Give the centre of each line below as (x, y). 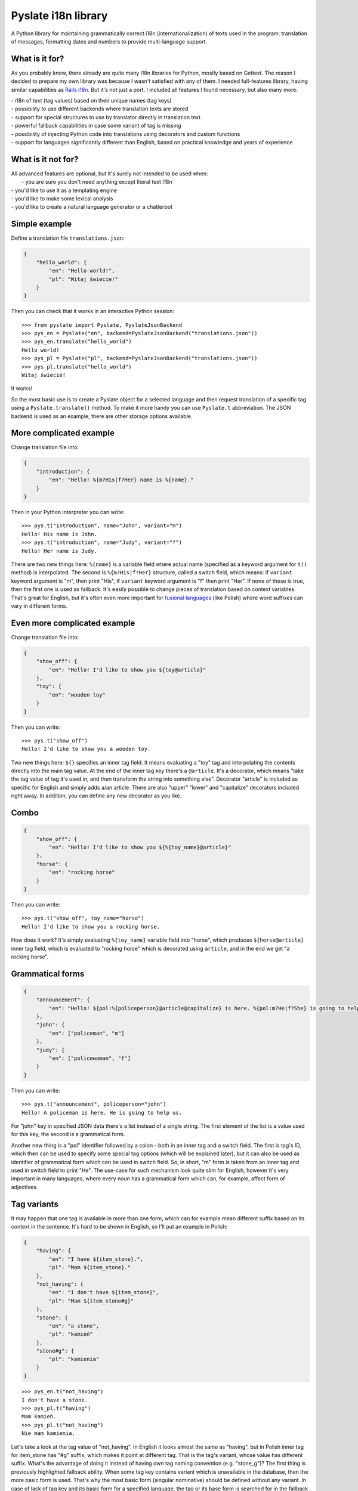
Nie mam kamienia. (49, 1433)
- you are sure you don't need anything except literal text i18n (97, 182)
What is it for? (38, 59)
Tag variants (35, 1204)
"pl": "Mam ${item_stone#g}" (91, 1301)
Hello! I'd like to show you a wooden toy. (86, 749)
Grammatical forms (48, 974)
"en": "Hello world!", (82, 271)
